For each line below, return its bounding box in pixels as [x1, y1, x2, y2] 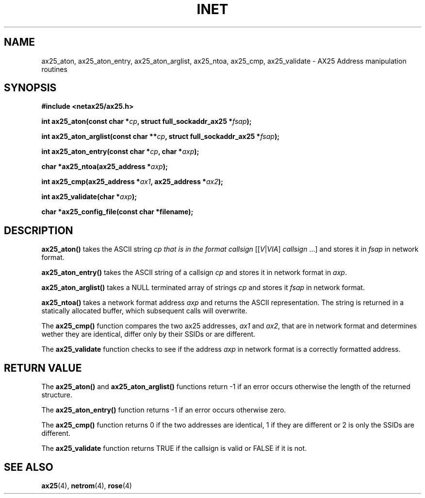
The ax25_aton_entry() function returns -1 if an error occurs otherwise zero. [41, 406, 286, 414]
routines [41, 65, 67, 73]
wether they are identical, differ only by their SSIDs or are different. [41, 330, 256, 339]
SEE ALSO [4, 461, 53, 473]
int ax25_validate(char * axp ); [41, 192, 137, 201]
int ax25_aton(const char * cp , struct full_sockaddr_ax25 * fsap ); [41, 117, 252, 126]
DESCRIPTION [4, 224, 73, 237]
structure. [41, 391, 72, 399]
